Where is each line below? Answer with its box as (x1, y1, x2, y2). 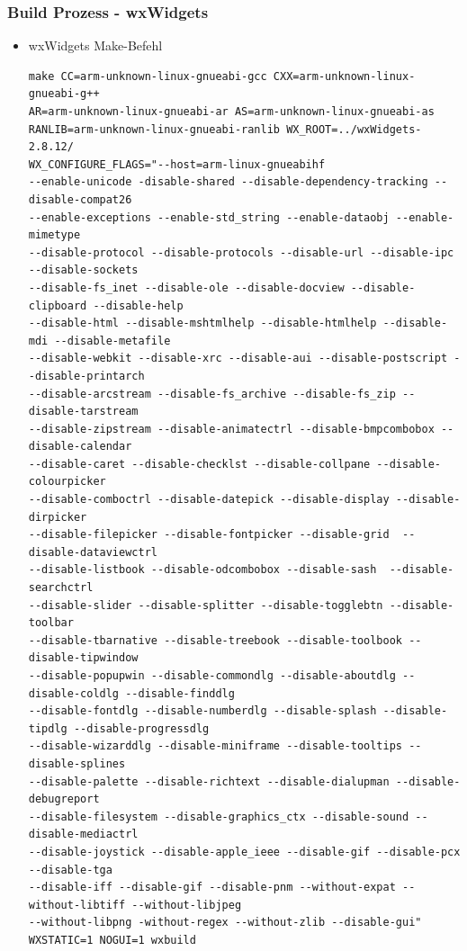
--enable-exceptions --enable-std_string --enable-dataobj (28, 211, 390, 224)
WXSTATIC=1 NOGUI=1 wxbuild (28, 933, 196, 947)
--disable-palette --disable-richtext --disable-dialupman (28, 775, 390, 788)
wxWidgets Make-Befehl (28, 36, 163, 55)
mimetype (28, 229, 81, 242)
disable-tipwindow (28, 651, 139, 665)
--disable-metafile (54, 334, 171, 347)
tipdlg (28, 722, 67, 735)
